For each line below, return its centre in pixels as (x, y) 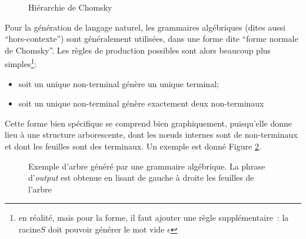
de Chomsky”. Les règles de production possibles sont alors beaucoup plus (138, 50)
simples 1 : (21, 63)
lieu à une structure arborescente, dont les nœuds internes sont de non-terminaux (151, 135)
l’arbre (40, 189)
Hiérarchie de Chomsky (70, 7)
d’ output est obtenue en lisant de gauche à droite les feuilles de (141, 177)
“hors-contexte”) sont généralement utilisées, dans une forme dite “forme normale (152, 39)
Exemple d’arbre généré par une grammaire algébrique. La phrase (147, 166)
